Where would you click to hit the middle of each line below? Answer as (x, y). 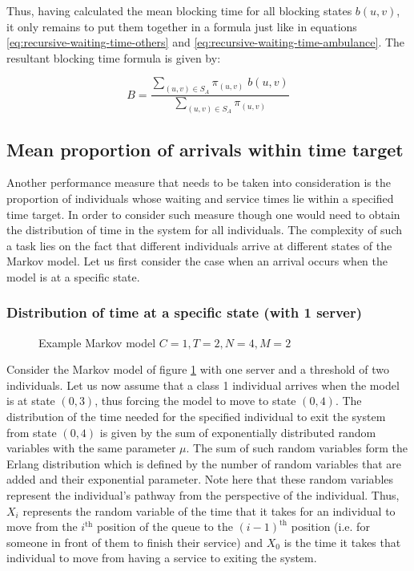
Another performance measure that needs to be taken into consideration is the (199, 182)
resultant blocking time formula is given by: (114, 57)
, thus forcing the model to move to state (195, 401)
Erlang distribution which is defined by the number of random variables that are (204, 463)
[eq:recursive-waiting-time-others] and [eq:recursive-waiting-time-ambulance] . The (206, 42)
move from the (42, 526)
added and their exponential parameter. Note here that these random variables (200, 479)
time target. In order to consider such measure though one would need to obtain (203, 214)
